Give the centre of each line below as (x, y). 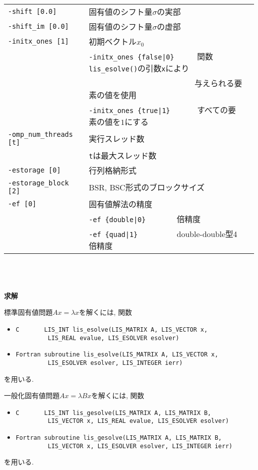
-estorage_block (38, 183)
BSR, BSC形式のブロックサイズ (147, 187)
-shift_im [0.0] (38, 26)
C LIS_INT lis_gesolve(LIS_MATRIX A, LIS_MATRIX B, (113, 413)
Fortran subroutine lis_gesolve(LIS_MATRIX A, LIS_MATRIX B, (119, 438)
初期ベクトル (113, 41)
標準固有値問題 (28, 312)
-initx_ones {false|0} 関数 (151, 56)
